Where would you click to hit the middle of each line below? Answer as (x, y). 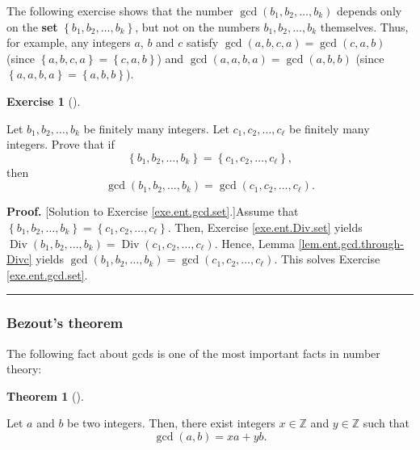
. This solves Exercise (327, 259)
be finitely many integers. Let (156, 128)
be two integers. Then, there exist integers (171, 423)
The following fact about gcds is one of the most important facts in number (193, 353)
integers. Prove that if (61, 144)
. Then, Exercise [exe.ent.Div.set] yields (265, 227)
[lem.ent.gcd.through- (351, 243)
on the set (32, 26)
